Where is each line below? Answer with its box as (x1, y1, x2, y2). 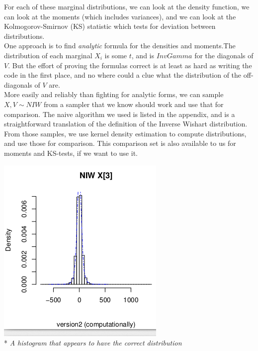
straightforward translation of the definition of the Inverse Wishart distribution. (4, 118, 248, 129)
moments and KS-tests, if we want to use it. (4, 147, 138, 158)
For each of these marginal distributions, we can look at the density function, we (4, 1, 250, 11)
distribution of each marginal (4, 50, 92, 60)
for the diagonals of (194, 50, 254, 60)
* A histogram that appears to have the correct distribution (4, 338, 182, 348)
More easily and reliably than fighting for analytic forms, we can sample (4, 89, 224, 100)
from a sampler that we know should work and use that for (43, 99, 224, 109)
